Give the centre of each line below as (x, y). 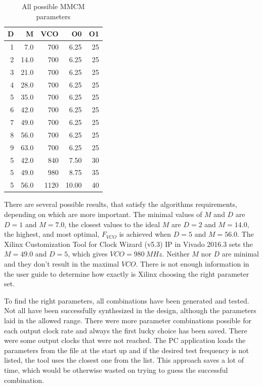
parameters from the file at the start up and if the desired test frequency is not (126, 350)
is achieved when (145, 234)
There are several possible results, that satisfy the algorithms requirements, (121, 204)
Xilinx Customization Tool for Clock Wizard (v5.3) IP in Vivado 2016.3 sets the (128, 244)
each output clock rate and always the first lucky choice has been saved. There (126, 330)
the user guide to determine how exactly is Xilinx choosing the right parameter (127, 273)
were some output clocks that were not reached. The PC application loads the (125, 340)
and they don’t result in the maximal (62, 263)
